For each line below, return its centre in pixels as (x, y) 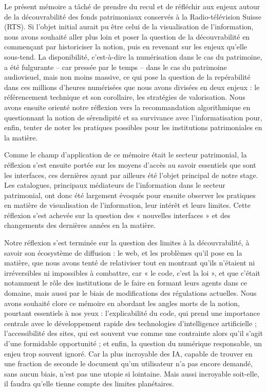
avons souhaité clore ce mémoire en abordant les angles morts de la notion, (122, 303)
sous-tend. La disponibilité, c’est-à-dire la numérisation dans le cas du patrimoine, (133, 56)
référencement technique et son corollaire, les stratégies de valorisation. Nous (125, 97)
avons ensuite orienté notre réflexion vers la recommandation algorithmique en (127, 107)
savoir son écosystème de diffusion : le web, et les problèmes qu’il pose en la (123, 252)
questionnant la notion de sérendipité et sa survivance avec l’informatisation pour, (133, 117)
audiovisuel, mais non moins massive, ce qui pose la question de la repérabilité (127, 77)
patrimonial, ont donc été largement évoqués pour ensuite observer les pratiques (130, 195)
